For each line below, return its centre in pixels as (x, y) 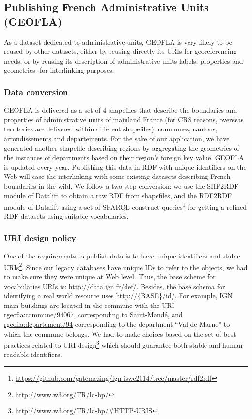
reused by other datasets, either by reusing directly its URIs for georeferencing (120, 51)
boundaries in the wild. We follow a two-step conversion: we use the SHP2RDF (121, 185)
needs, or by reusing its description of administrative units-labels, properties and (124, 60)
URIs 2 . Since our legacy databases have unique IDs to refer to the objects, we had (126, 266)
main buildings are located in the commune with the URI (89, 305)
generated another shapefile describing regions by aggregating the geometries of (122, 148)
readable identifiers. (33, 354)
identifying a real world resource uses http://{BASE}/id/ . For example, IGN (118, 296)
